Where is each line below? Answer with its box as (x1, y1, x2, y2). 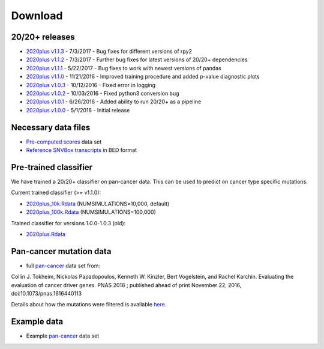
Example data (11, 317, 64, 327)
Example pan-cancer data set (26, 332, 100, 339)
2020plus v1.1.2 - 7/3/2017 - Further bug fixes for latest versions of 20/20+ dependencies (26, 56, 248, 63)
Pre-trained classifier (11, 162, 93, 172)
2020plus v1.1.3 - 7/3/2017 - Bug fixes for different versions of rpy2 (26, 48, 192, 55)
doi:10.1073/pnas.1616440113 (11, 290, 82, 297)
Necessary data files (11, 122, 91, 132)
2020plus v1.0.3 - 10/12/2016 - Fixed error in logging (26, 81, 156, 88)
